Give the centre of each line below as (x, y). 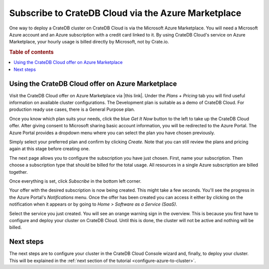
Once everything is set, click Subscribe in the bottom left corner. (75, 181)
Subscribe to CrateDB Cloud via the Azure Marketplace (125, 13)
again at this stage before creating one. (50, 149)
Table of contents (32, 52)
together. (19, 172)
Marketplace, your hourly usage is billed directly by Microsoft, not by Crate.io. (89, 42)
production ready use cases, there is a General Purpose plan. (72, 109)
